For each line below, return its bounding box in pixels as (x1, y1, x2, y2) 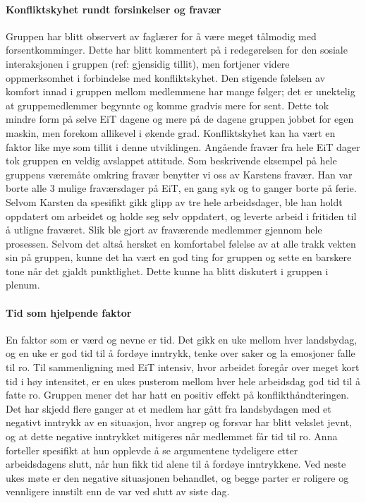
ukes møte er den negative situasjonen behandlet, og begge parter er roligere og (6, 470, 349, 485)
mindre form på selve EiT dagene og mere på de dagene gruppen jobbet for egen (6, 111, 354, 126)
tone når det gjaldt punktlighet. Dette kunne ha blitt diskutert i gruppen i (6, 263, 329, 278)
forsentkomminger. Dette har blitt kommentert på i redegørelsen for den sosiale (6, 42, 348, 57)
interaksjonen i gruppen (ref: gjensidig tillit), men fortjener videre (6, 56, 290, 71)
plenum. (6, 277, 40, 292)
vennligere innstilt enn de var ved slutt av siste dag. (6, 484, 230, 499)
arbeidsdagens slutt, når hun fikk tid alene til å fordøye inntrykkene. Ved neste (6, 456, 346, 471)
